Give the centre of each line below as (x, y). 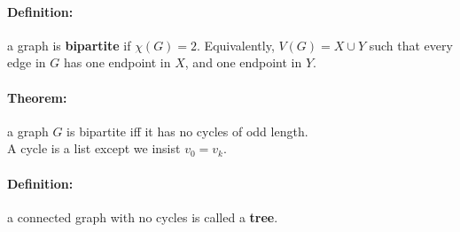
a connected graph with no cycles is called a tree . (143, 217)
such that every (411, 45)
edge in (27, 62)
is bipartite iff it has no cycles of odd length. (187, 131)
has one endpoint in (117, 62)
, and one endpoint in (243, 62)
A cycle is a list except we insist (94, 148)
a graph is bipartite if (69, 45)
